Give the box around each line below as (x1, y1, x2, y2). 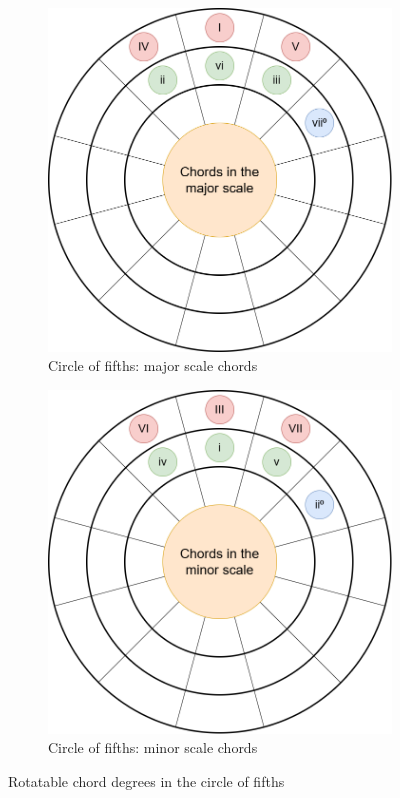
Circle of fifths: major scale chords (48, 355, 258, 376)
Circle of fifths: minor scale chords (48, 737, 258, 758)
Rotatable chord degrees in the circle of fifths (8, 770, 285, 791)
